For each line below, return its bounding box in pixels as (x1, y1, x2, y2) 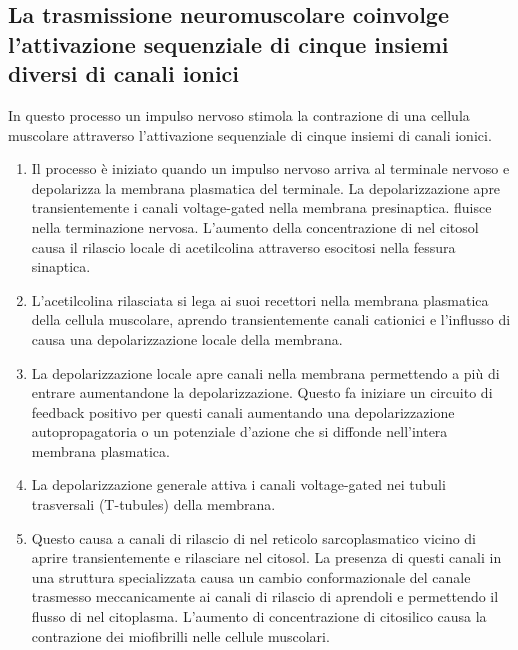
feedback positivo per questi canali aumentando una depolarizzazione (31, 401, 455, 422)
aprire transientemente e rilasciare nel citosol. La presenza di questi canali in (31, 547, 502, 568)
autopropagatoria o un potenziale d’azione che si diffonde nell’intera (31, 421, 448, 442)
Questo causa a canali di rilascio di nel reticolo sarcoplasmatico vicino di (31, 527, 477, 548)
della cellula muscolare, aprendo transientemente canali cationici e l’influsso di (31, 309, 511, 330)
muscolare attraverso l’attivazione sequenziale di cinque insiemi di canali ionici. (8, 124, 492, 145)
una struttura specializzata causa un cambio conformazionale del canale (31, 566, 471, 587)
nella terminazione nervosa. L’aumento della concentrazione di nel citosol (31, 216, 479, 237)
